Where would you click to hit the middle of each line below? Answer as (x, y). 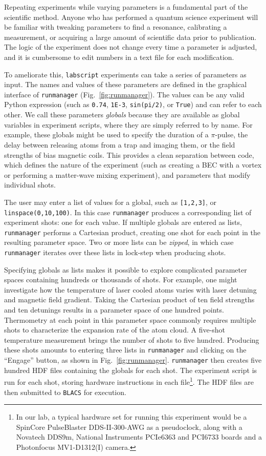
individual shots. (30, 185)
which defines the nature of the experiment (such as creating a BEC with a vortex (133, 165)
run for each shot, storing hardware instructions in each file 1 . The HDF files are (129, 381)
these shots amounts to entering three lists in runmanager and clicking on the (125, 350)
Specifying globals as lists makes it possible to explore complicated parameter (126, 269)
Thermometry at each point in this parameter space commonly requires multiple (130, 319)
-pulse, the (231, 134)
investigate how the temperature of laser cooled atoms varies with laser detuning (130, 289)
